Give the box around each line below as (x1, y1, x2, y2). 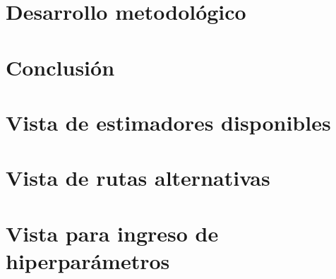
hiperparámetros (6, 246, 170, 275)
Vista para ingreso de (6, 218, 219, 247)
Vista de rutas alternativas (6, 163, 270, 192)
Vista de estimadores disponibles (6, 107, 331, 136)
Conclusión (6, 52, 115, 81)
